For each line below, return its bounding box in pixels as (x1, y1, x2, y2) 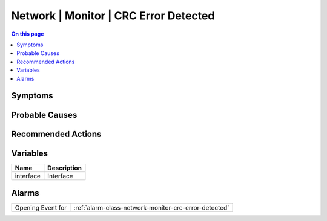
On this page (11, 30, 44, 37)
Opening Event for (15, 203, 67, 211)
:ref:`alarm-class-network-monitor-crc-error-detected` (73, 203, 230, 211)
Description (47, 164, 82, 172)
